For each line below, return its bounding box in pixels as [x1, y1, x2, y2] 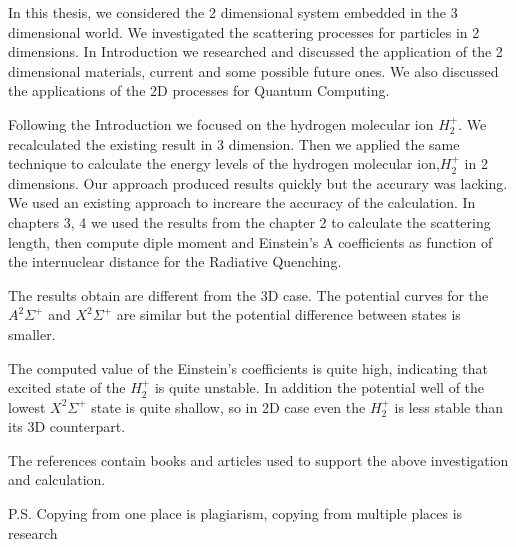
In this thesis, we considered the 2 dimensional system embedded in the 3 [8, 2, 458, 22]
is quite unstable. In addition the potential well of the [154, 377, 485, 398]
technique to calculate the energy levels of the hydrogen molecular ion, [8, 153, 440, 174]
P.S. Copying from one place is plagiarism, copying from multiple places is [8, 503, 463, 524]
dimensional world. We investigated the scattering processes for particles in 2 [8, 21, 480, 42]
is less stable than [394, 396, 504, 417]
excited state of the [8, 377, 126, 398]
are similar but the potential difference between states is [116, 304, 461, 325]
